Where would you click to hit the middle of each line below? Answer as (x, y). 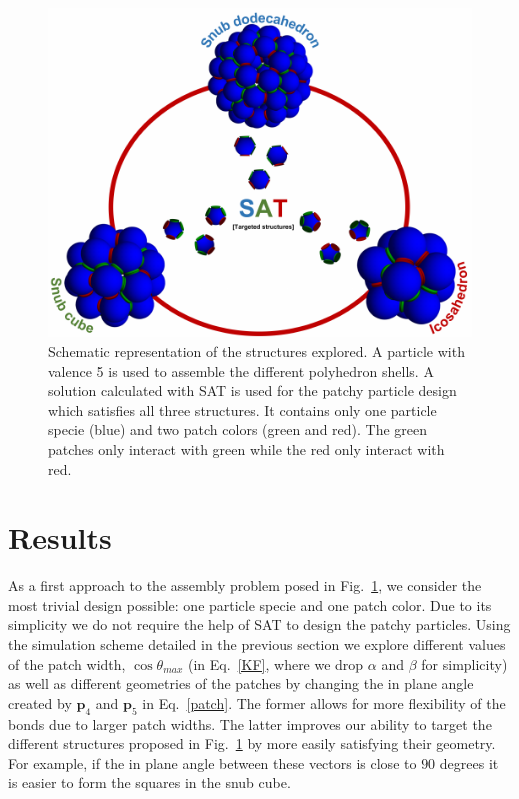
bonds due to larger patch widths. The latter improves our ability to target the (250, 723)
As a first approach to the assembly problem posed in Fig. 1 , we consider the (245, 585)
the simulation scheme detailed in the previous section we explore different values (257, 644)
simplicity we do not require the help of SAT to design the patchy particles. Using (259, 624)
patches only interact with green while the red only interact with (246, 448)
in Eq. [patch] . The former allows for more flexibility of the (324, 702)
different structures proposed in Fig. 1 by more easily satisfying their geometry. (252, 743)
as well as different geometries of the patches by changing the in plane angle (241, 683)
